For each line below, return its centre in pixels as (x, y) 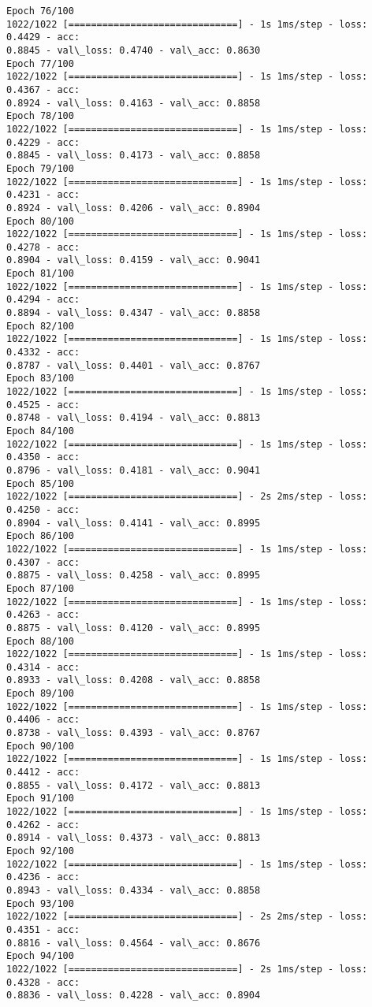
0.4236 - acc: (43, 877)
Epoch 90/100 (40, 746)
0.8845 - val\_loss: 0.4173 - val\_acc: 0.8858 (134, 156)
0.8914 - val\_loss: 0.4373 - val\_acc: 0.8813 (134, 838)
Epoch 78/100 (40, 116)
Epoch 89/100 (40, 694)
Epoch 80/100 (40, 221)
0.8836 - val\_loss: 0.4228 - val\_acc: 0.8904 (134, 996)
